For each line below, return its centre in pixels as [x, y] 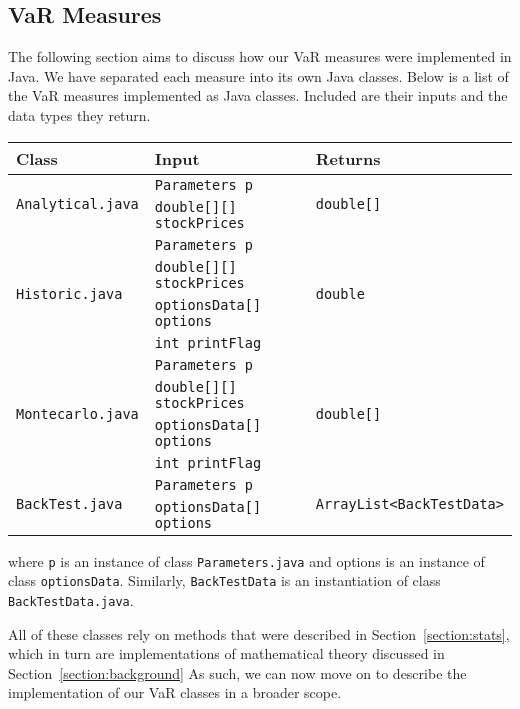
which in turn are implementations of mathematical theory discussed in [226, 653]
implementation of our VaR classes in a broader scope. [175, 692]
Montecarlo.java [77, 413]
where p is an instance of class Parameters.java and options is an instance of [246, 560]
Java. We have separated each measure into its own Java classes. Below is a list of [258, 75]
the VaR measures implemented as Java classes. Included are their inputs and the [258, 95]
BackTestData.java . [71, 599]
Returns [348, 158]
